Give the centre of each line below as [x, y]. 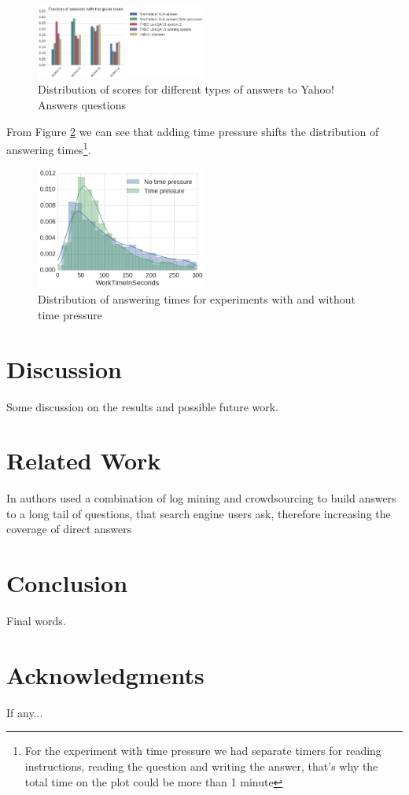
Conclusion [67, 583]
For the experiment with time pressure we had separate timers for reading [203, 751]
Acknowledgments [105, 674]
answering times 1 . [49, 148]
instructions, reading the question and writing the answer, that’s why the [201, 766]
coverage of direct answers [69, 529]
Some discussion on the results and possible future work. [142, 406]
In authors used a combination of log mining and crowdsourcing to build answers [201, 498]
